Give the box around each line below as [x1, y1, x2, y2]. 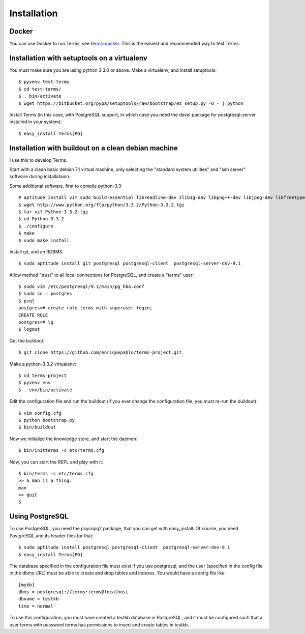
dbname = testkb [18, 596, 59, 602]
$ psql [18, 298, 35, 304]
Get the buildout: [9, 337, 45, 343]
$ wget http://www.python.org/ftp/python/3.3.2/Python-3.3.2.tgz [18, 201, 185, 208]
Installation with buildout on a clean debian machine [9, 143, 178, 152]
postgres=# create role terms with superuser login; [18, 305, 152, 311]
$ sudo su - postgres [18, 291, 72, 297]
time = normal [18, 603, 53, 609]
